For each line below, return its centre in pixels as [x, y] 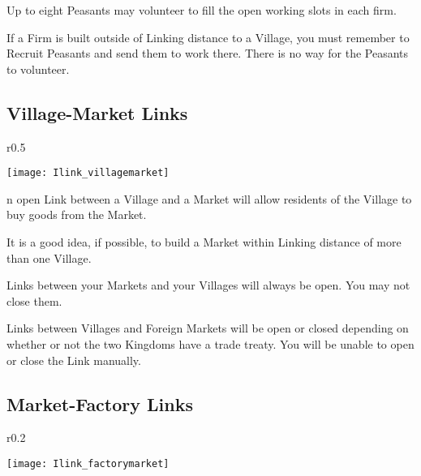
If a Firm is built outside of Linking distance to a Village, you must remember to [208, 37]
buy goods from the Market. [77, 214]
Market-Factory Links [100, 403]
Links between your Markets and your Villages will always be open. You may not [208, 285]
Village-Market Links [97, 112]
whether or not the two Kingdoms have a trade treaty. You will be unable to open [210, 343]
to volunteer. [38, 69]
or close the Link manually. [74, 360]
